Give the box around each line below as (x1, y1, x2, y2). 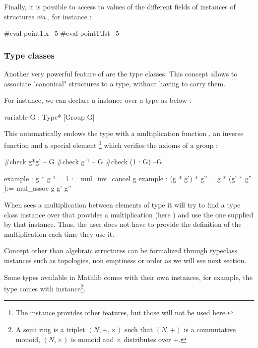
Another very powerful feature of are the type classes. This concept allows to (4, 69, 238, 78)
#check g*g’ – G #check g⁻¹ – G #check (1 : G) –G (4, 156, 162, 167)
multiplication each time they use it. (4, 228, 115, 239)
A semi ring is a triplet (15, 324, 85, 334)
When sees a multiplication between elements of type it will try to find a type (4, 200, 241, 209)
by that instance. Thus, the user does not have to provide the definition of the (4, 219, 242, 229)
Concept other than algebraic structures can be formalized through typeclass (4, 245, 237, 256)
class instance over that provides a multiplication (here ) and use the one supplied (4, 209, 254, 219)
